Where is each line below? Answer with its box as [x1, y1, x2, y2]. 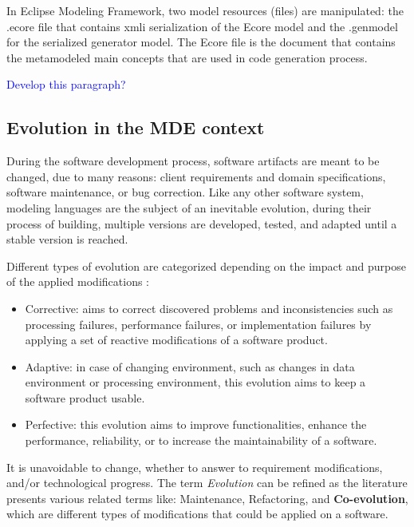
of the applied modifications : [6, 273, 150, 290]
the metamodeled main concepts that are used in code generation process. [6, 49, 368, 65]
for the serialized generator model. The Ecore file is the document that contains [6, 34, 396, 50]
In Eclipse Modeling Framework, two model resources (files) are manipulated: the [6, 2, 404, 18]
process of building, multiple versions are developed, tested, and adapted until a [6, 215, 397, 232]
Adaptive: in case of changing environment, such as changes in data [25, 358, 355, 374]
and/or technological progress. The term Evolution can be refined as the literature [6, 474, 408, 491]
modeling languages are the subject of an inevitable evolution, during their [6, 199, 372, 216]
